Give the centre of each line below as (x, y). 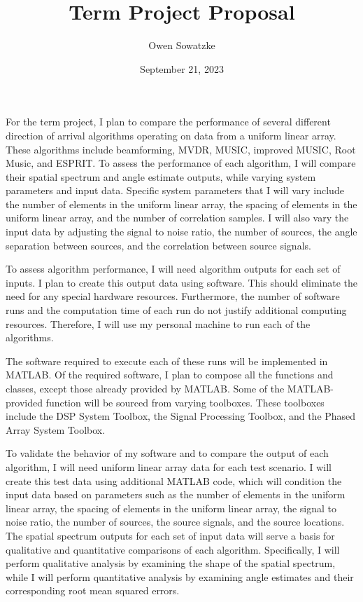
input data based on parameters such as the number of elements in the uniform (176, 494)
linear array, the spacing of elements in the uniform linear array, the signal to (171, 508)
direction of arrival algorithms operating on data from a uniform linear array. (171, 135)
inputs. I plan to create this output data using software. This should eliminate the (182, 282)
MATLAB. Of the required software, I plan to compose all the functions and (170, 375)
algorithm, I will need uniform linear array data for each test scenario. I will (169, 466)
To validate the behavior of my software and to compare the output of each (167, 453)
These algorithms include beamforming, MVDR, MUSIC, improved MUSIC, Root (181, 149)
